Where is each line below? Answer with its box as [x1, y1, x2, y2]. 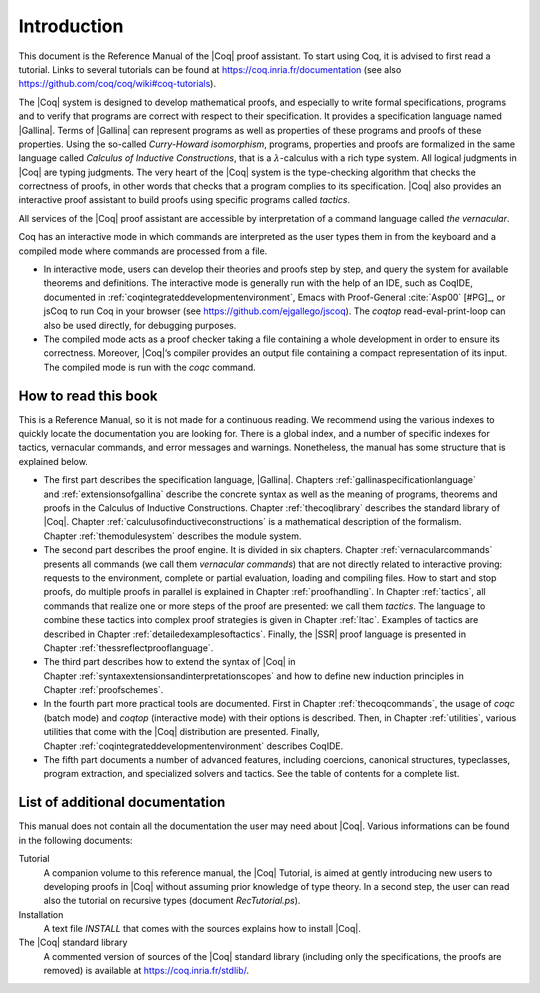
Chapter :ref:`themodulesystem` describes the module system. [43, 530, 302, 542]
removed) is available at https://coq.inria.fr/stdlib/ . [43, 965, 250, 977]
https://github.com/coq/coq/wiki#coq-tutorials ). [18, 78, 217, 90]
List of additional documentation [18, 794, 226, 811]
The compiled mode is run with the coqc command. [43, 361, 257, 373]
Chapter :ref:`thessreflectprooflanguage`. [43, 641, 214, 654]
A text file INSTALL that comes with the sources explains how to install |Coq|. [43, 923, 362, 935]
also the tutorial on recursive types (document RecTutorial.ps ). [43, 895, 301, 907]
